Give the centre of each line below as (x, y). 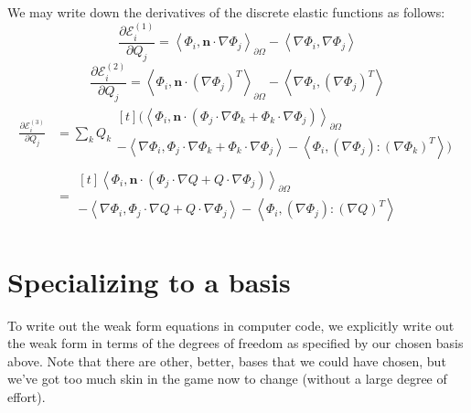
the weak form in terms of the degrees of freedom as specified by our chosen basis (235, 343)
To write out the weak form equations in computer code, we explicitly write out (231, 325)
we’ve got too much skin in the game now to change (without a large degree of (227, 379)
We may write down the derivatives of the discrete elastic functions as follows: (226, 12)
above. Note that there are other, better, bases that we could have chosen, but (227, 360)
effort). (27, 397)
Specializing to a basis (149, 281)
